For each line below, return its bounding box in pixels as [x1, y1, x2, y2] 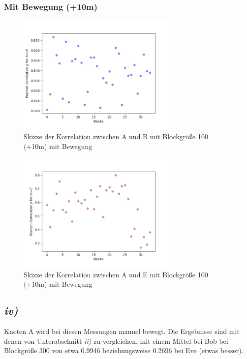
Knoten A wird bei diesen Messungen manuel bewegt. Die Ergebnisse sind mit [4, 326, 240, 336]
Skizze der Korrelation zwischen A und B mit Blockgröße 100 [24, 131, 209, 142]
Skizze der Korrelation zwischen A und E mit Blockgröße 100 [24, 269, 208, 279]
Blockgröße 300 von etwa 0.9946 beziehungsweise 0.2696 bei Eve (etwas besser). [4, 345, 244, 356]
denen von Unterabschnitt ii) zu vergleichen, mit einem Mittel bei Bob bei [4, 335, 228, 346]
